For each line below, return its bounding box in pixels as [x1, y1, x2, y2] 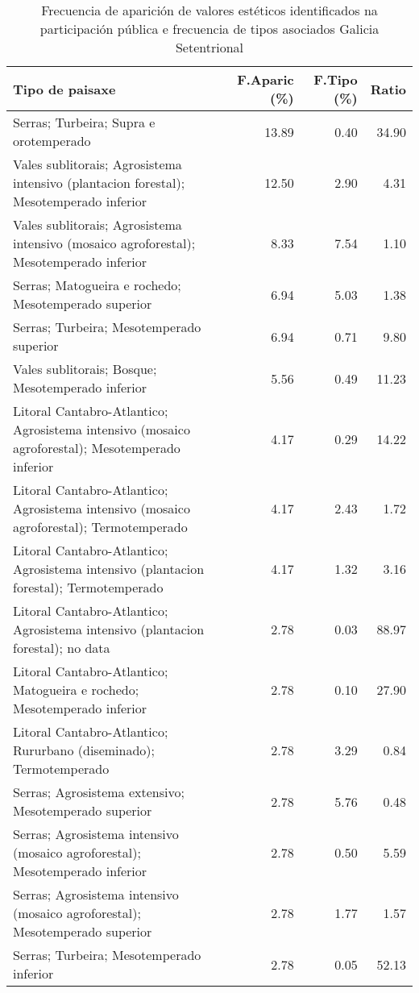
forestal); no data [13, 638, 110, 657]
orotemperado [13, 131, 91, 150]
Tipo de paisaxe [13, 79, 116, 98]
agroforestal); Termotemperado [13, 517, 188, 536]
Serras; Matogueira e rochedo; [13, 276, 181, 294]
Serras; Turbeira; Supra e [13, 113, 156, 131]
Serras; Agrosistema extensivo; [13, 783, 185, 801]
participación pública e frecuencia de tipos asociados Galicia [39, 19, 380, 38]
